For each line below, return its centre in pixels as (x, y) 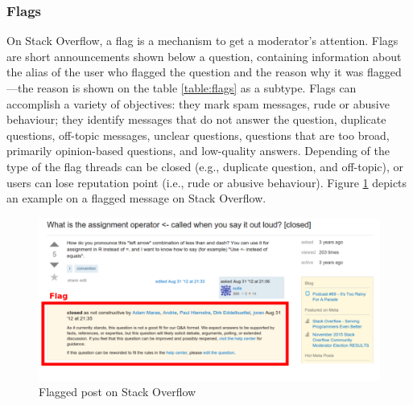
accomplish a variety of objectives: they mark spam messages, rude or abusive (198, 103)
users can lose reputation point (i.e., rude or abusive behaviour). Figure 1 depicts (207, 182)
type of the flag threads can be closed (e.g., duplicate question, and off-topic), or (205, 166)
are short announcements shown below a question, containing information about (204, 56)
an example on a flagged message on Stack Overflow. (136, 198)
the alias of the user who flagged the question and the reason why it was (185, 72)
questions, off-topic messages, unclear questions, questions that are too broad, (198, 135)
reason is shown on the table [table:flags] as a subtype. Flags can (197, 88)
